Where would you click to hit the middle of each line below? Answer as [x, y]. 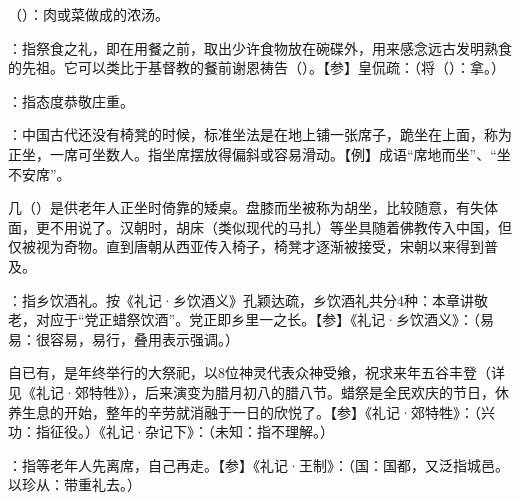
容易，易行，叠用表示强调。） [144, 338]
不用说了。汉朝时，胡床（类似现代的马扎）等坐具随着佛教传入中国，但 [280, 226]
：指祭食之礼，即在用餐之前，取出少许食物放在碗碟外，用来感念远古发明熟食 [260, 47]
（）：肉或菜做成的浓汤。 [88, 14]
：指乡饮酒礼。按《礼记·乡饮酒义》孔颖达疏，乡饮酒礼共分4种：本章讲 [241, 299]
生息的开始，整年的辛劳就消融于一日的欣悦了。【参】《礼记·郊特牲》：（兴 [258, 411]
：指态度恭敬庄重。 [71, 100]
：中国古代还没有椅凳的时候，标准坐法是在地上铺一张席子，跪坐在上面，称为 [260, 134]
